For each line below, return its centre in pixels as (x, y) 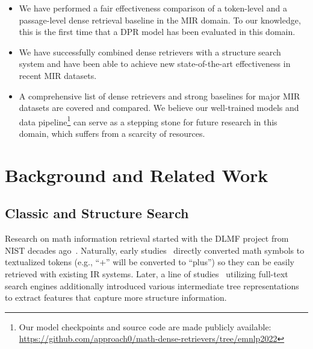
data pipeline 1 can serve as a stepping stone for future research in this (148, 121)
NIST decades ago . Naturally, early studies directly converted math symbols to (155, 250)
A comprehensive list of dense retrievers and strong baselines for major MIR (160, 96)
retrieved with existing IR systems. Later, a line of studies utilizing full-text (147, 273)
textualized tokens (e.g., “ (52, 262)
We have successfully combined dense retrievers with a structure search (150, 52)
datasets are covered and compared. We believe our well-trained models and (159, 108)
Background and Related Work (137, 174)
